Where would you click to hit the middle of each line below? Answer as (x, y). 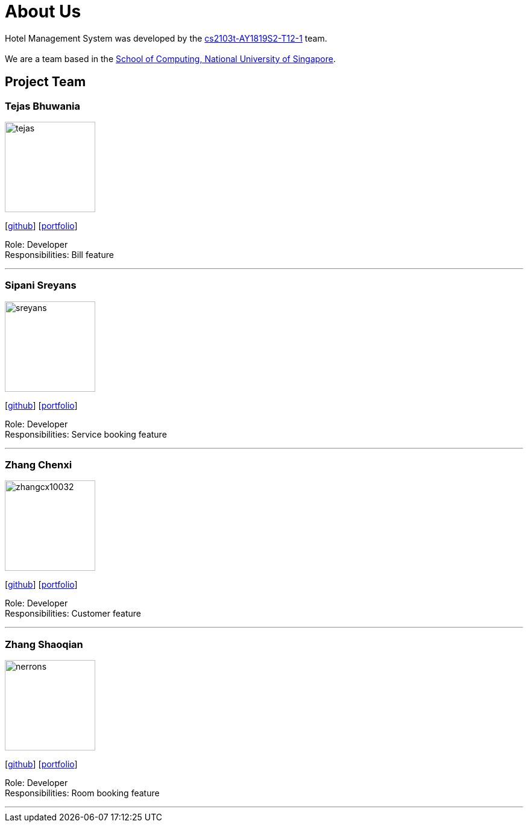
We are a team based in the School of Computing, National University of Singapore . (171, 58)
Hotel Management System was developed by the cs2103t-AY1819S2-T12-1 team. (166, 38)
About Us (43, 11)
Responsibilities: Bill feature (59, 254)
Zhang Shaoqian (44, 644)
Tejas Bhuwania (43, 106)
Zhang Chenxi (39, 465)
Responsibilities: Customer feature (73, 614)
